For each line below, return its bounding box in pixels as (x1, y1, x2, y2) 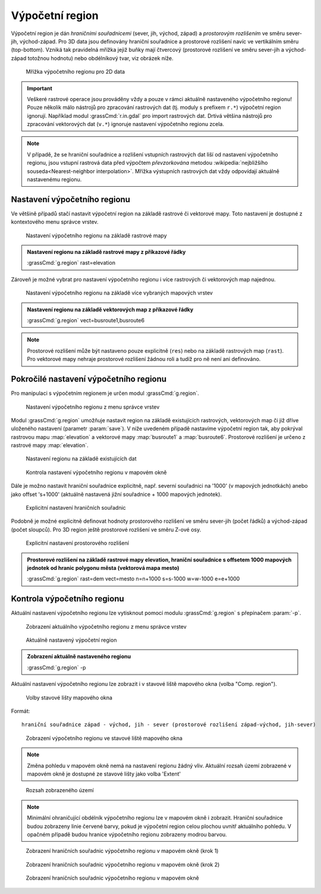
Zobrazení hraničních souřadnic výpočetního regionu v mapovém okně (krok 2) (26, 861, 220, 868)
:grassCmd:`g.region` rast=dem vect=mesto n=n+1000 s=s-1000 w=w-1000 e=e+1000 (27, 575, 240, 582)
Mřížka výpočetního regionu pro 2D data (26, 68, 125, 76)
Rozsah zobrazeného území (26, 787, 95, 794)
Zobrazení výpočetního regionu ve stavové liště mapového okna (26, 735, 182, 742)
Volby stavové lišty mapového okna (26, 694, 113, 701)
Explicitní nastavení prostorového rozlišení (26, 539, 129, 547)
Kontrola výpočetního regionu (11, 594, 124, 604)
